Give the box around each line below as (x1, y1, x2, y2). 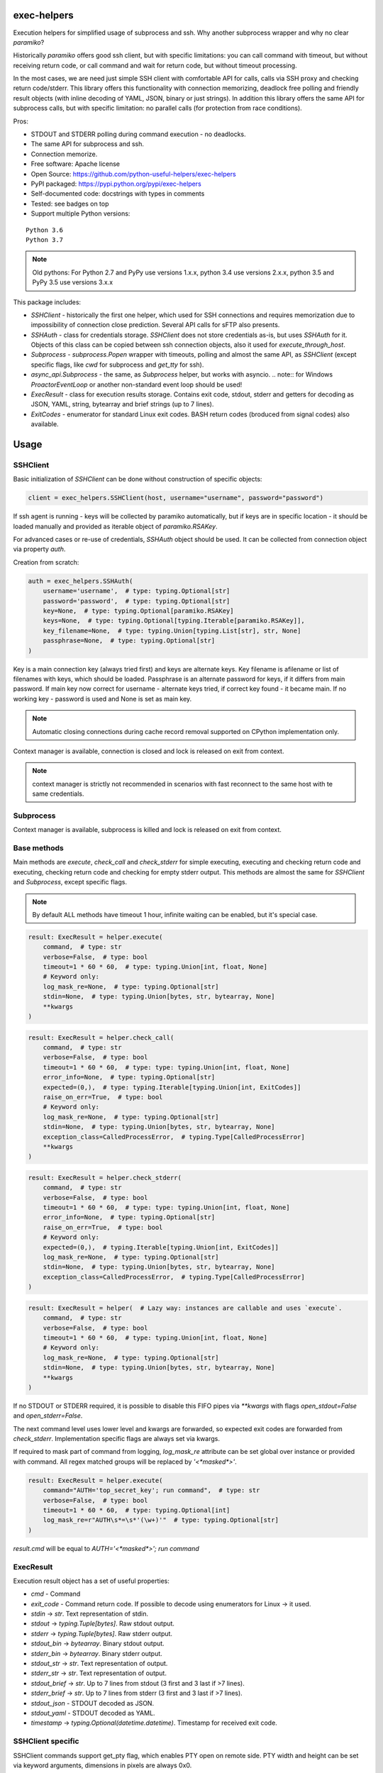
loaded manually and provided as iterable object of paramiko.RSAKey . (13, 522, 218, 530)
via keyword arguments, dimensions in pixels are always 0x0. (13, 1761, 192, 1769)
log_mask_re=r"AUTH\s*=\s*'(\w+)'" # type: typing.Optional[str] (43, 1516, 279, 1524)
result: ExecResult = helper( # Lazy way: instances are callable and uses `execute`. (28, 1304, 343, 1312)
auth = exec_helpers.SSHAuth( (28, 577, 133, 585)
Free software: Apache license (30, 160, 121, 168)
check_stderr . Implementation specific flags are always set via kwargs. (13, 1435, 220, 1443)
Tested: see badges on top (30, 199, 109, 208)
